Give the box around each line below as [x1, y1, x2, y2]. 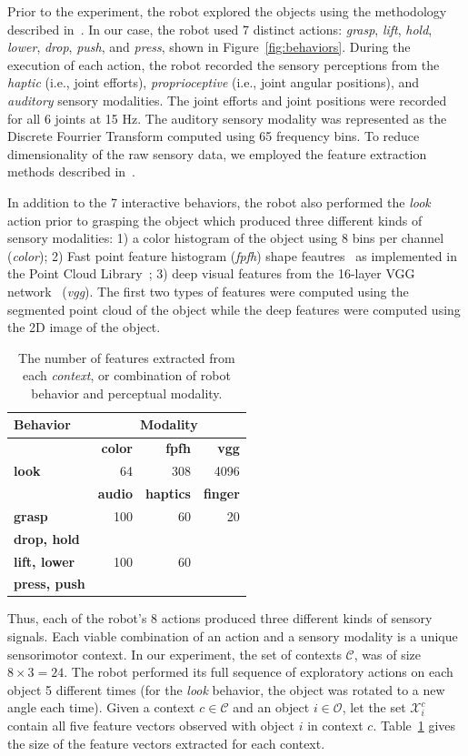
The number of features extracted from [18, 348, 235, 367]
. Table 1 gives [373, 716, 456, 735]
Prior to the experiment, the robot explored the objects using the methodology [7, 2, 447, 20]
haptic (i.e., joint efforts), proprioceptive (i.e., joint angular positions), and [7, 73, 420, 92]
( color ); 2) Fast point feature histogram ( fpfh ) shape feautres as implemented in [7, 246, 457, 265]
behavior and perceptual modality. [31, 383, 223, 402]
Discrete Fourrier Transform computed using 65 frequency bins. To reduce [7, 126, 420, 146]
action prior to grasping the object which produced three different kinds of [7, 210, 423, 229]
